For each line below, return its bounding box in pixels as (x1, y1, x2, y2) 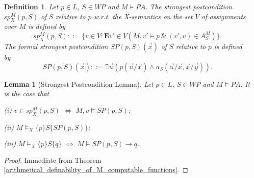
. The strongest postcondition (145, 1, 232, 11)
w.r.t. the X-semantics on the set (94, 11, 193, 21)
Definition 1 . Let (4, 1, 58, 11)
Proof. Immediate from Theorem (4, 154, 102, 165)
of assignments (201, 11, 246, 21)
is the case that (4, 88, 49, 99)
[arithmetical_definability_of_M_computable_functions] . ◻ (4, 164, 188, 175)
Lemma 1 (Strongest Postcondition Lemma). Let (4, 78, 153, 89)
